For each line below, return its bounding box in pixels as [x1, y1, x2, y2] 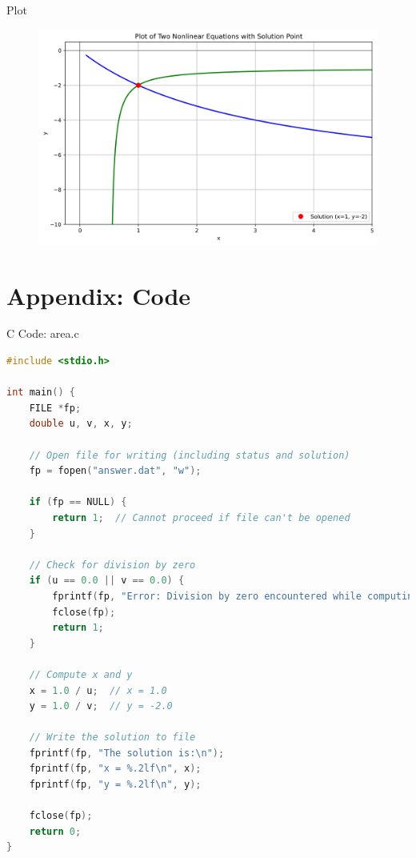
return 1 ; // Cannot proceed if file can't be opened [52, 511, 350, 523]
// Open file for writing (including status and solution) [29, 449, 350, 461]
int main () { [6, 387, 75, 399]
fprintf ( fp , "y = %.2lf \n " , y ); [29, 779, 202, 791]
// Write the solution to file [29, 732, 196, 744]
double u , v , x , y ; [29, 418, 133, 430]
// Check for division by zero [29, 559, 196, 571]
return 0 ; [29, 825, 82, 837]
